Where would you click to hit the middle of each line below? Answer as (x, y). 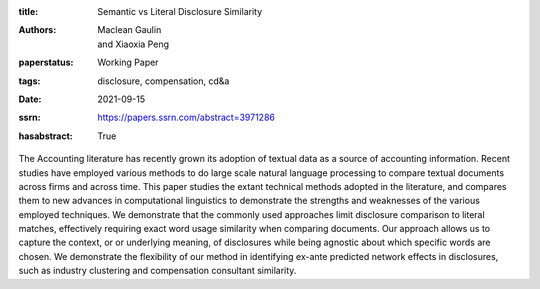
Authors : (37, 30)
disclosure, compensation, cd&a (163, 81)
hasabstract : (46, 136)
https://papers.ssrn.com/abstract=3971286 (186, 117)
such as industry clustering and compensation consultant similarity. (157, 271)
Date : (30, 99)
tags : (29, 81)
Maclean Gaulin (129, 30)
